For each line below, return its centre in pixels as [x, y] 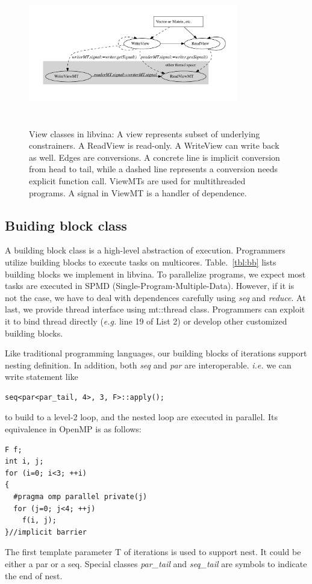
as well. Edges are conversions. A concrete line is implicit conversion [154, 157]
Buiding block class [66, 225]
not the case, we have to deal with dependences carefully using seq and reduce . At [155, 297]
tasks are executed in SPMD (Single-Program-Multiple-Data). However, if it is [150, 286]
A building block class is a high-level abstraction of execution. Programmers [145, 250]
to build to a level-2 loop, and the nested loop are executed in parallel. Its [141, 417]
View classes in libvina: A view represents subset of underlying [145, 133]
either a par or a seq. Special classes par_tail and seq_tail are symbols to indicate [156, 564]
